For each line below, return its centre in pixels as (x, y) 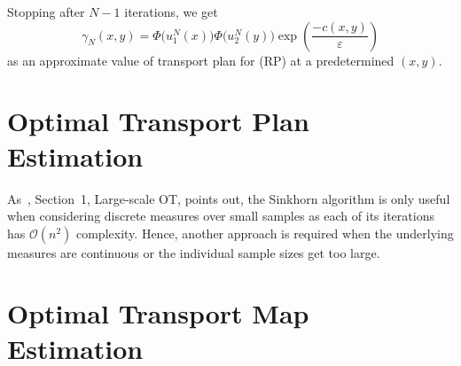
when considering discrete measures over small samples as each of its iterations (221, 216)
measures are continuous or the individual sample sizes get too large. (194, 252)
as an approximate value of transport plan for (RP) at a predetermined (201, 60)
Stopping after (46, 12)
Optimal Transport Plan (158, 121)
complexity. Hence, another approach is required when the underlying (265, 233)
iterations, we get (171, 12)
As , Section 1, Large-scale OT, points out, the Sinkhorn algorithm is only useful (229, 198)
